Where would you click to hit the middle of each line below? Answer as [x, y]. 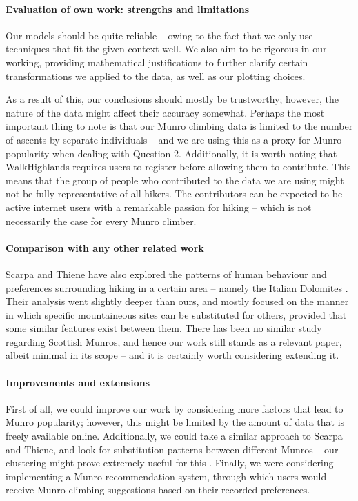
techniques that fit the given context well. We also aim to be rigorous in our [166, 49]
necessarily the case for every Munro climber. [101, 220]
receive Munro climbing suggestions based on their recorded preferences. [158, 490]
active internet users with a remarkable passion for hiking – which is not [159, 207]
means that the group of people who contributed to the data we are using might [175, 180]
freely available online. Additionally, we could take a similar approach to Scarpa [174, 436]
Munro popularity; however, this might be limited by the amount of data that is [175, 422]
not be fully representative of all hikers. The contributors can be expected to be [174, 194]
